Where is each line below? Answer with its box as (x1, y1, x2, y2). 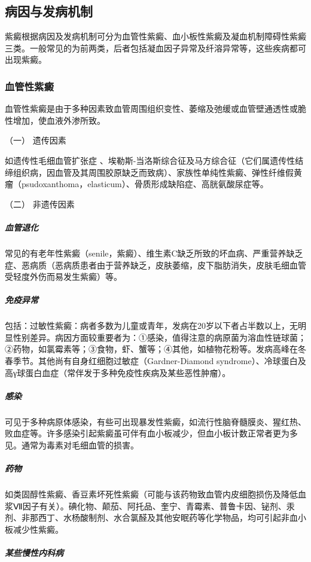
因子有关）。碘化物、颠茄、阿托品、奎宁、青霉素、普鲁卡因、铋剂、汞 (22, 499, 295, 512)
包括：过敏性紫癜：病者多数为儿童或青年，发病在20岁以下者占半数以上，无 (5, 319, 298, 332)
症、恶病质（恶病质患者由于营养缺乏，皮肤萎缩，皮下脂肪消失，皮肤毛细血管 (5, 258, 306, 271)
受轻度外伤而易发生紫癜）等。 (5, 270, 122, 283)
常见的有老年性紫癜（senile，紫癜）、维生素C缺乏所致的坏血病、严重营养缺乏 (5, 246, 303, 259)
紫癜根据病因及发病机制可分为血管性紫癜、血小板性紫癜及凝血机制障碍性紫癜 (5, 30, 306, 42)
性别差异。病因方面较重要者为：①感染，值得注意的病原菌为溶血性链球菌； (13, 331, 306, 343)
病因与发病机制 (5, 2, 93, 20)
